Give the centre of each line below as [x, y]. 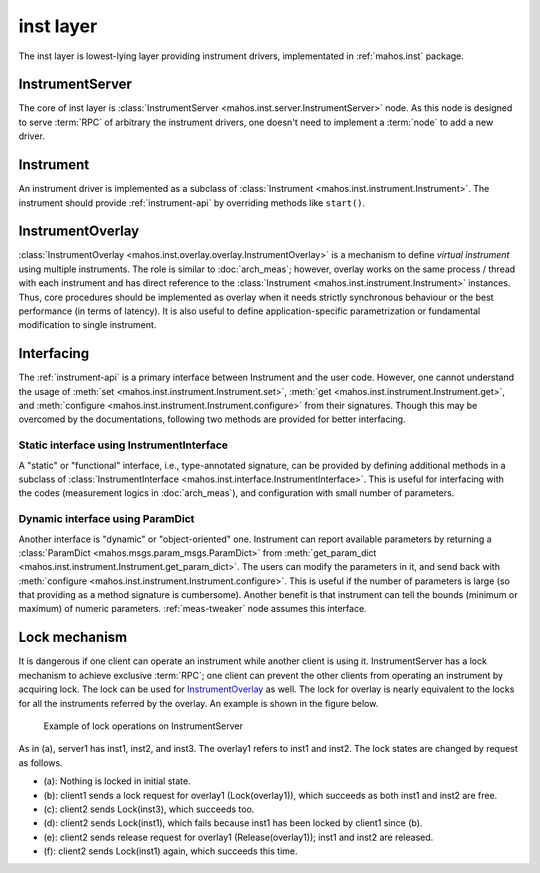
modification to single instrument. [87, 325]
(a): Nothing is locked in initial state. [117, 781]
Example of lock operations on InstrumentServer [143, 726]
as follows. [41, 762]
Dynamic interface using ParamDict [106, 519]
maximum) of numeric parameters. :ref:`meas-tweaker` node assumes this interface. [192, 609]
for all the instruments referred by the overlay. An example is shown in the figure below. [198, 703]
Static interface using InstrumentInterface [123, 445]
